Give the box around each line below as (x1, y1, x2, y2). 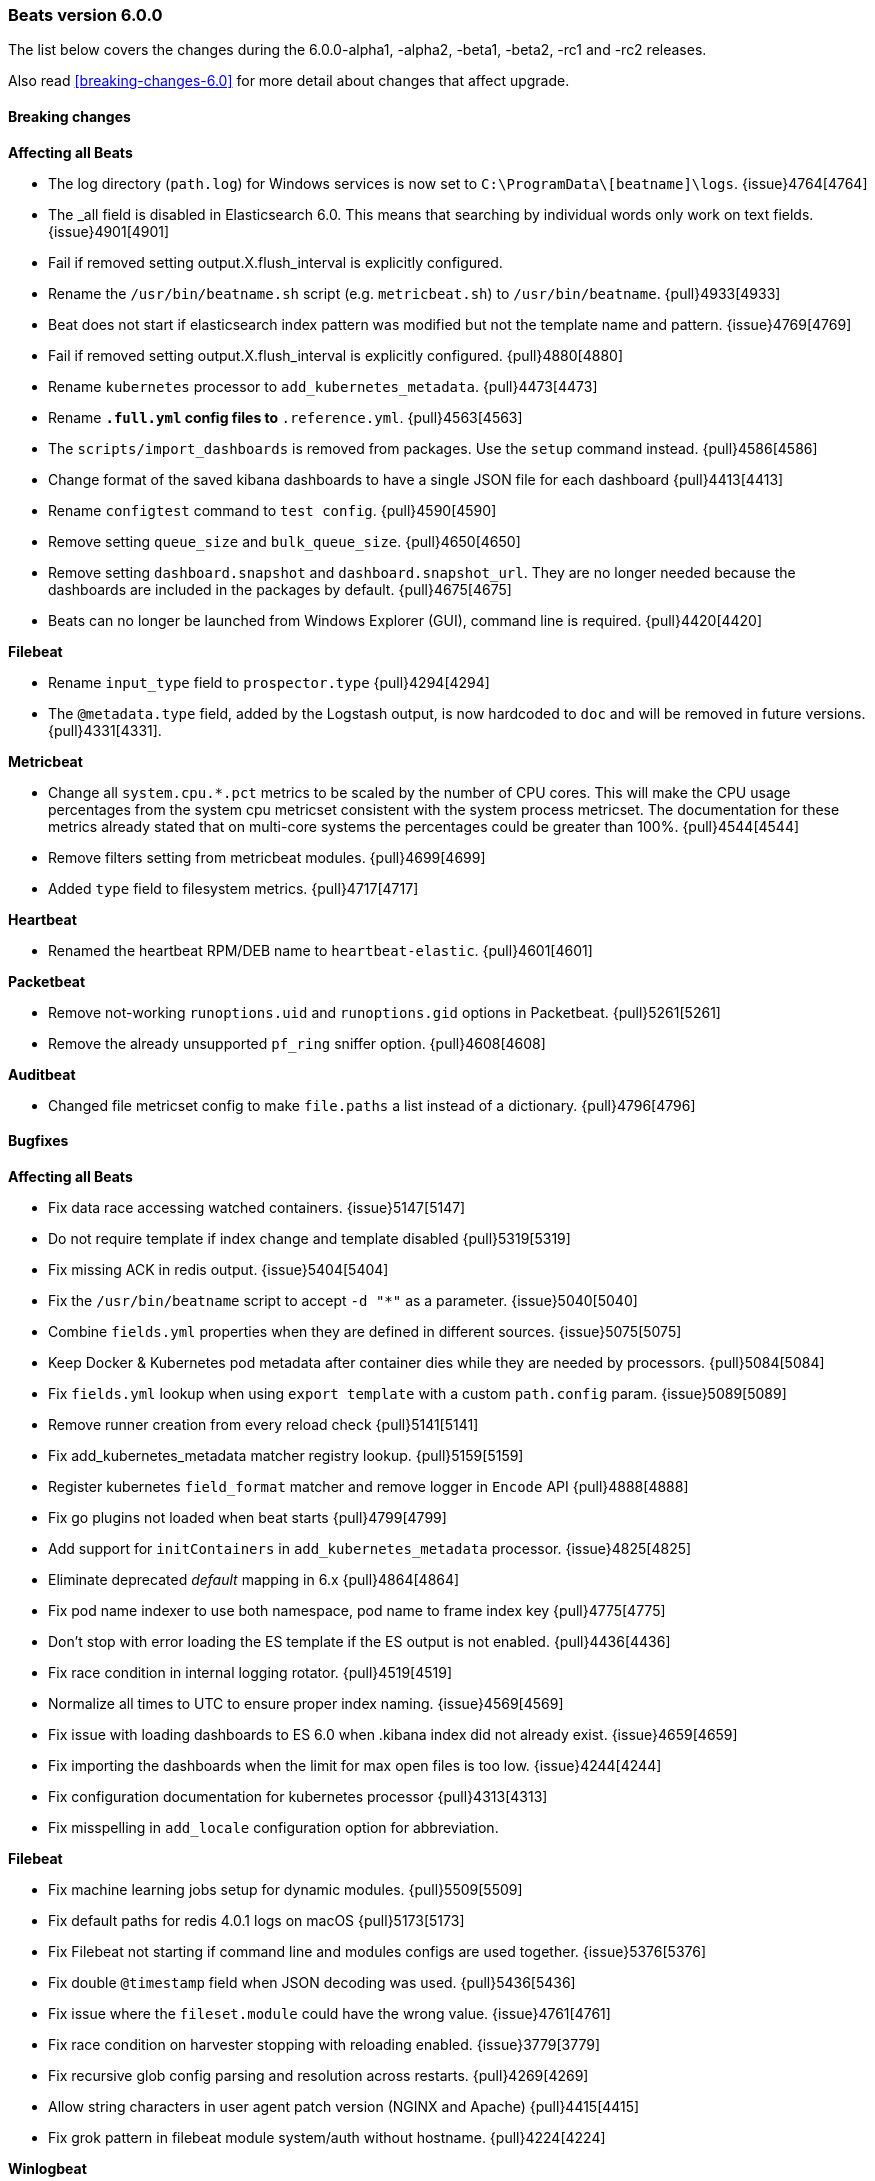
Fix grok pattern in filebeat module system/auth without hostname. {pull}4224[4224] (48, 2128, 606, 2146)
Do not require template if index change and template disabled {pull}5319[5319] (48, 1229, 571, 1247)
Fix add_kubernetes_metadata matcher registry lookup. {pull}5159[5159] (48, 1446, 524, 1464)
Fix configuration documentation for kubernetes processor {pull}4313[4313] (48, 1787, 548, 1805)
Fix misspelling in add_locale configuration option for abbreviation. (48, 1818, 499, 1836)
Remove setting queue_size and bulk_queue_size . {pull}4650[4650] (48, 532, 521, 550)
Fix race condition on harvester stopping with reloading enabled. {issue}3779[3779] (48, 2035, 600, 2053)
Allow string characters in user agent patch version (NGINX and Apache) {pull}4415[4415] (48, 2097, 640, 2115)
